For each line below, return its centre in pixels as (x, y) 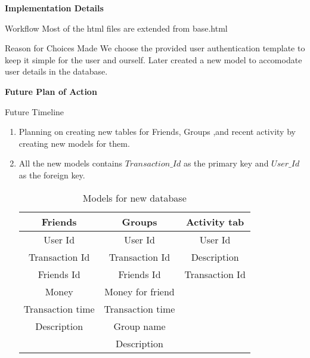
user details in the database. (56, 71)
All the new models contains (70, 163)
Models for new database (134, 197)
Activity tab (215, 221)
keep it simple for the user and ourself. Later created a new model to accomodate (154, 59)
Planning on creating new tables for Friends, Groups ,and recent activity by (157, 132)
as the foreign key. (52, 175)
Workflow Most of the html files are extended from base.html (116, 28)
